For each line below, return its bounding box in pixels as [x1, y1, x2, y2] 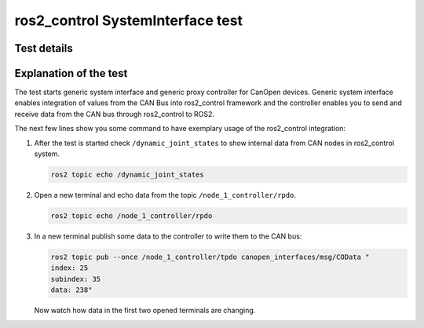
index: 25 [50, 264, 89, 272]
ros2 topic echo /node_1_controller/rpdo [50, 211, 213, 220]
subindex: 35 [50, 275, 101, 283]
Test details [14, 42, 74, 55]
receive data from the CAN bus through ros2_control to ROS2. [14, 109, 215, 118]
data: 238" [50, 286, 93, 294]
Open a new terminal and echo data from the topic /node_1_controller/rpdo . [34, 191, 296, 199]
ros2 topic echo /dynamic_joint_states [50, 170, 204, 180]
